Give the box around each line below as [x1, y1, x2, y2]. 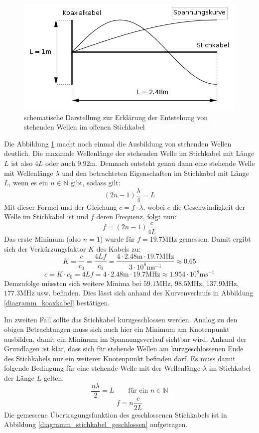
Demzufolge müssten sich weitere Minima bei [4, 278, 141, 288]
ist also [11, 157, 33, 168]
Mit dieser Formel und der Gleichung [4, 201, 117, 212]
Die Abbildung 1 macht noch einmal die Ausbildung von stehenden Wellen [4, 138, 232, 148]
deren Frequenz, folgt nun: [96, 211, 177, 222]
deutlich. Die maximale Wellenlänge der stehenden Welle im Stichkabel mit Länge [4, 148, 255, 158]
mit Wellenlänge [4, 167, 53, 178]
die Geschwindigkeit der [172, 201, 246, 212]
